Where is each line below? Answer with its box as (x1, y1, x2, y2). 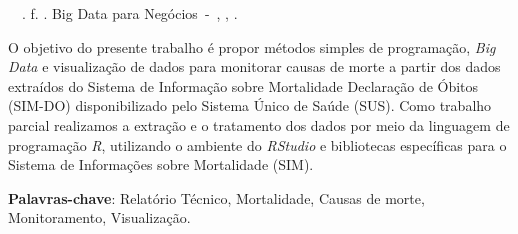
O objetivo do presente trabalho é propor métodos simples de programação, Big (8, 36, 496, 57)
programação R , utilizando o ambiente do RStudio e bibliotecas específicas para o (8, 134, 507, 155)
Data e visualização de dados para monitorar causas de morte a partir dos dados (8, 56, 501, 77)
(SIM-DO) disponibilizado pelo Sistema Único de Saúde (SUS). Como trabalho (8, 95, 492, 116)
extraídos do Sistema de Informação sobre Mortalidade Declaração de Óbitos (8, 75, 479, 96)
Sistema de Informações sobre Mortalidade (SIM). (8, 154, 314, 175)
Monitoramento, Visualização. (8, 207, 191, 228)
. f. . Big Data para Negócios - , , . (22, 3, 238, 23)
